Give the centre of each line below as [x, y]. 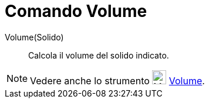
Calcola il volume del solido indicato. [99, 55]
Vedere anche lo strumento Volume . [117, 80]
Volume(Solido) [34, 37]
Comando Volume [76, 11]
